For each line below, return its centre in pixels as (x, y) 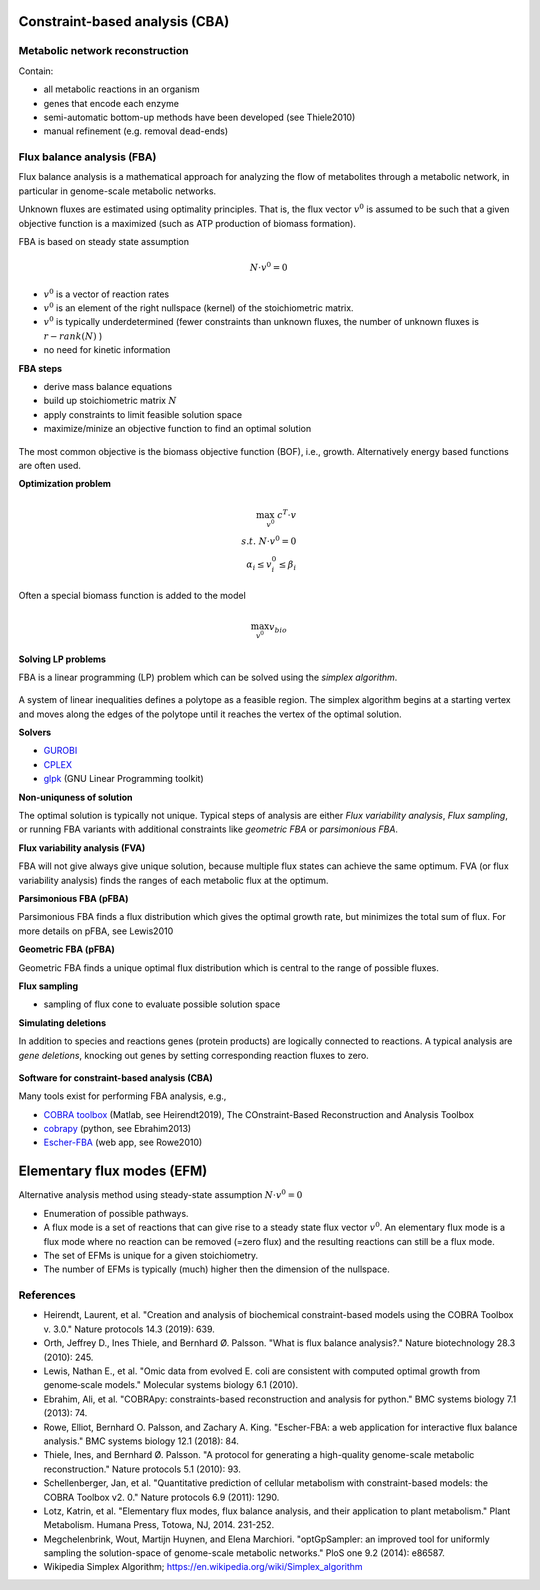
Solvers (35, 732)
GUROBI (60, 751)
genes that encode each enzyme (111, 103)
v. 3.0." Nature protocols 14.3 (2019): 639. (129, 1329)
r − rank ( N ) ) (73, 336)
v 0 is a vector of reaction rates (106, 293)
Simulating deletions (62, 1022)
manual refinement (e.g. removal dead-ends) (136, 131)
